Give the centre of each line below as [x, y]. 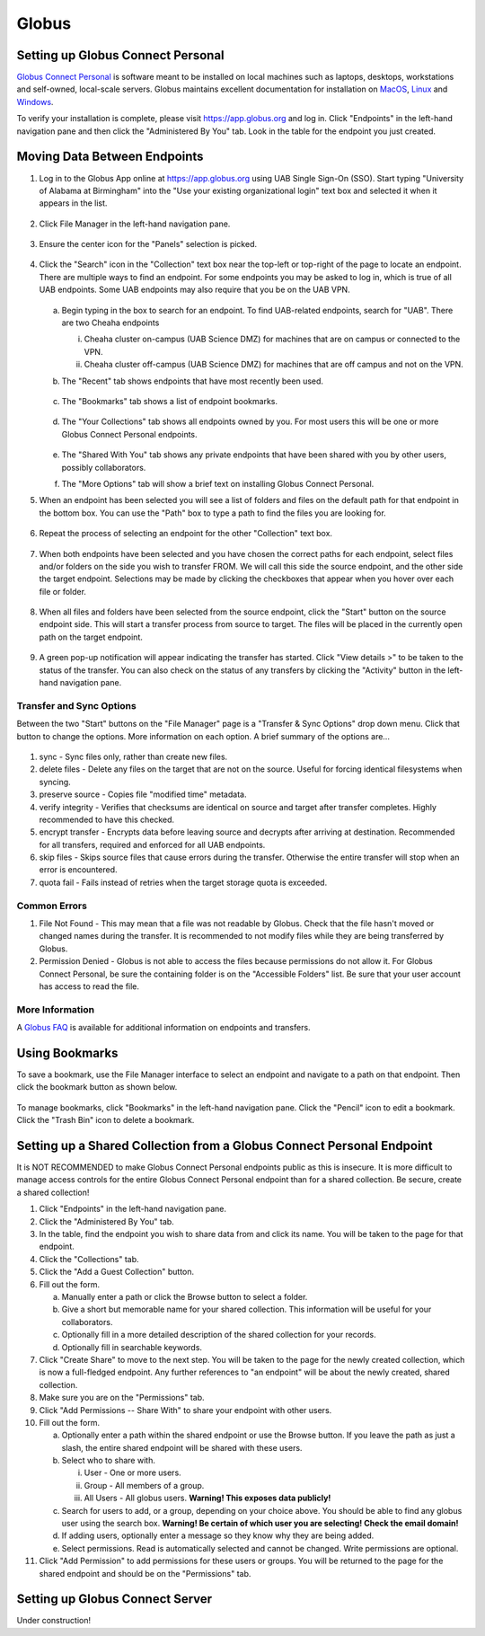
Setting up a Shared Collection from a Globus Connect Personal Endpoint [225, 1145]
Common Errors [52, 906]
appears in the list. [73, 203]
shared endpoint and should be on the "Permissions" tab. [145, 1573]
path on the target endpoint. [91, 637]
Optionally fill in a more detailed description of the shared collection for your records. [219, 1335]
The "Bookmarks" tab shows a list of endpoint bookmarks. [170, 401]
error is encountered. [78, 870]
